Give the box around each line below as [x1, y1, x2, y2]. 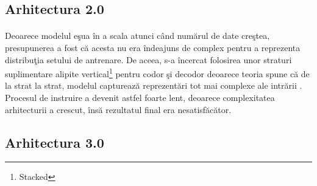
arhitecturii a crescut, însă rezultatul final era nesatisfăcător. [5, 103, 232, 115]
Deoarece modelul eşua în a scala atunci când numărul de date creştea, [5, 29, 270, 42]
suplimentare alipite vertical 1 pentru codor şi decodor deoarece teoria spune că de [5, 66, 310, 80]
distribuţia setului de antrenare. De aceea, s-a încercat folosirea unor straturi [5, 53, 292, 66]
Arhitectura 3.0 [5, 133, 104, 151]
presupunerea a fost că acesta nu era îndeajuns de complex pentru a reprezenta [5, 41, 301, 53]
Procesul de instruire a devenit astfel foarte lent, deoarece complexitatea [5, 91, 275, 103]
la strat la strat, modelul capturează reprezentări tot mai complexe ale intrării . [5, 79, 302, 92]
